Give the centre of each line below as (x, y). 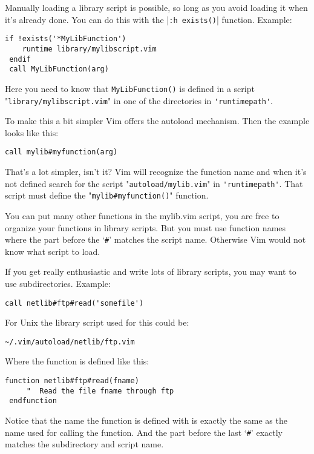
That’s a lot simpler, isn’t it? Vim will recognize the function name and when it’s (156, 172)
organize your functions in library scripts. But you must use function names (146, 227)
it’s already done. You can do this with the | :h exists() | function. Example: (149, 19)
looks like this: (32, 132)
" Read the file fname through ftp (100, 391)
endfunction (33, 401)
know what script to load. (53, 251)
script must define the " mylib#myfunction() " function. (107, 195)
